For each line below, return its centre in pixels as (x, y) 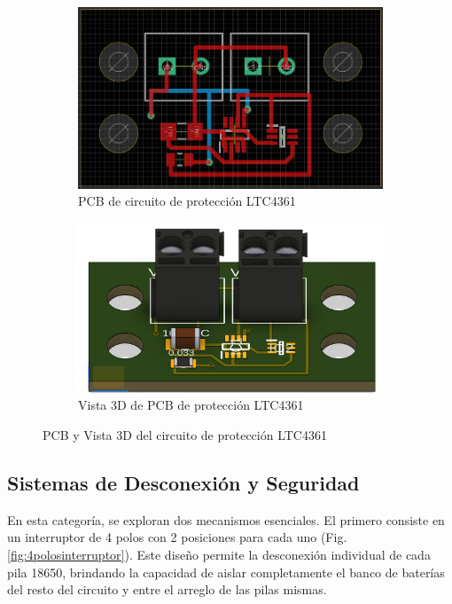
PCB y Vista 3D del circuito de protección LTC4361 (185, 435)
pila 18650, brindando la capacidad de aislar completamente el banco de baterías (226, 572)
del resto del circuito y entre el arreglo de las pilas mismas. (167, 589)
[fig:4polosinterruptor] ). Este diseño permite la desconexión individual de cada (219, 555)
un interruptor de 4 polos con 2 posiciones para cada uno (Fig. (177, 537)
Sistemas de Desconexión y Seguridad (183, 483)
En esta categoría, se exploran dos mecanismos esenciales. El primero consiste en (226, 519)
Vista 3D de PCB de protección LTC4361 (191, 405)
